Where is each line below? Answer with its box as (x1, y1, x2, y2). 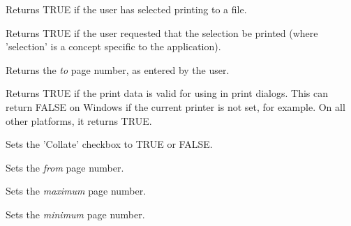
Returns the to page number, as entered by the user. (6, 62, 230, 77)
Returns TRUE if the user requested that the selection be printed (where (6, 25, 318, 40)
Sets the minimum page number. (6, 206, 145, 221)
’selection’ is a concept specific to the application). (6, 39, 221, 54)
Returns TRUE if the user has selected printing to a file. (6, 2, 247, 16)
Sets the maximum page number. (6, 183, 147, 198)
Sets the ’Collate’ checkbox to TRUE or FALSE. (6, 137, 213, 151)
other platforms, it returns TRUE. (6, 113, 152, 128)
